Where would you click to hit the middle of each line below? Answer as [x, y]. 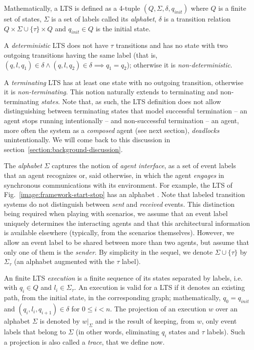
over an [227, 309]
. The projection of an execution [158, 309]
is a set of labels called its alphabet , [104, 19]
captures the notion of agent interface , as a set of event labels [144, 165]
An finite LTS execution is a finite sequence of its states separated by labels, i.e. [123, 277]
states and [184, 331]
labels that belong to [35, 331]
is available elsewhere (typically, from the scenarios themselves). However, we [119, 232]
